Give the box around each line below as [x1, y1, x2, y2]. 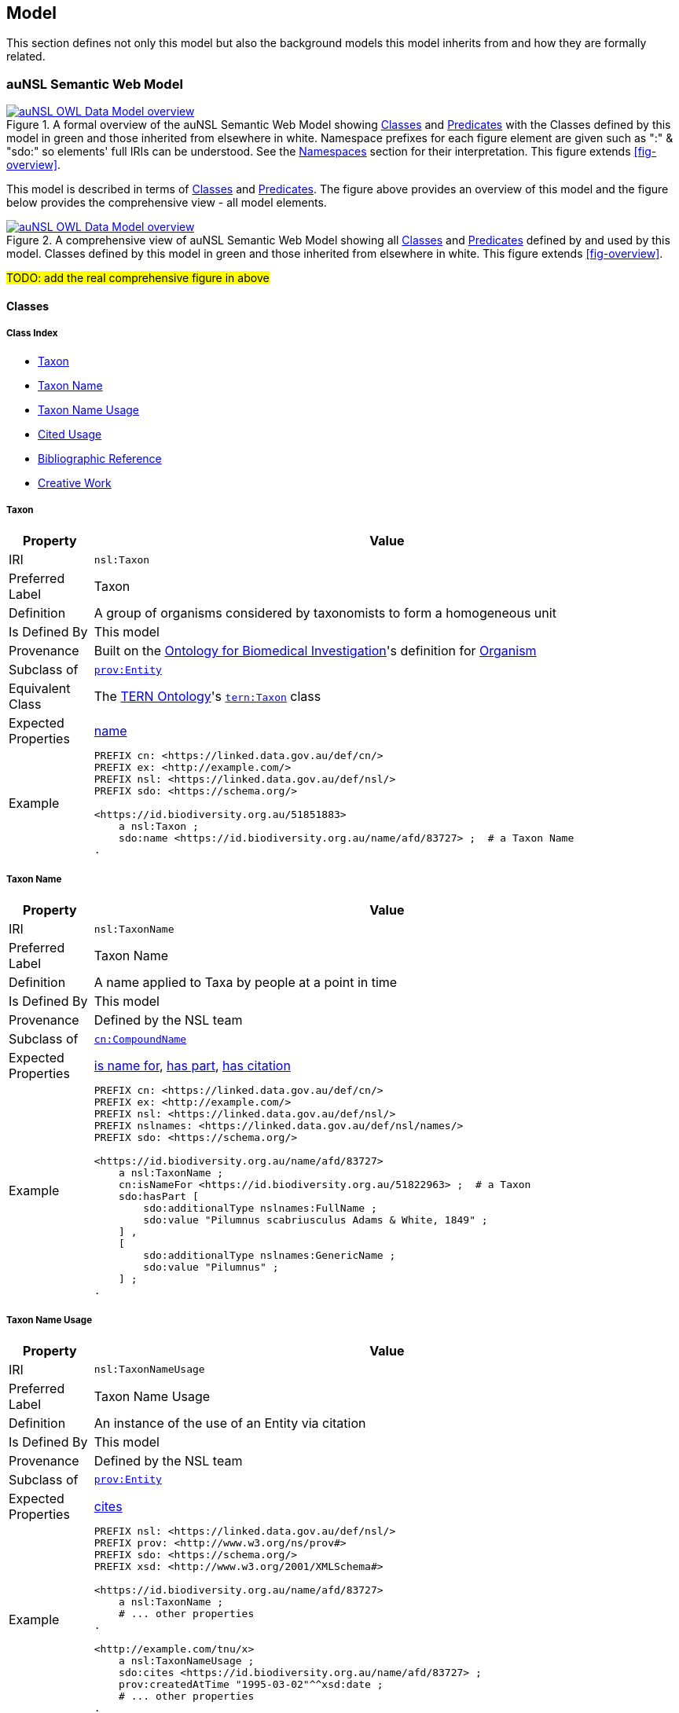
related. [6, 50, 46, 64]
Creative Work [38, 475, 112, 490]
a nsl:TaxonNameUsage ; [119, 1654, 255, 1667]
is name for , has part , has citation [94, 1058, 291, 1074]
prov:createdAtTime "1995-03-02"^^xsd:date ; [119, 1678, 384, 1690]
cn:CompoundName [94, 1033, 187, 1045]
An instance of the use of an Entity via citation [94, 1414, 366, 1431]
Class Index [6, 328, 58, 339]
